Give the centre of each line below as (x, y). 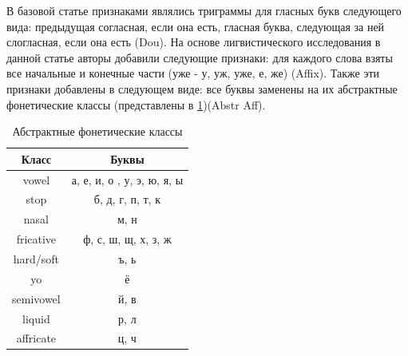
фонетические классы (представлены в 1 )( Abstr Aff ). (136, 104)
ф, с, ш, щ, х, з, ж (127, 239)
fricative (36, 239)
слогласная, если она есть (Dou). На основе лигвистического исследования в (194, 42)
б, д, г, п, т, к (127, 199)
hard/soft (36, 258)
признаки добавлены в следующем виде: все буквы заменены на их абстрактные (202, 88)
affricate (36, 338)
